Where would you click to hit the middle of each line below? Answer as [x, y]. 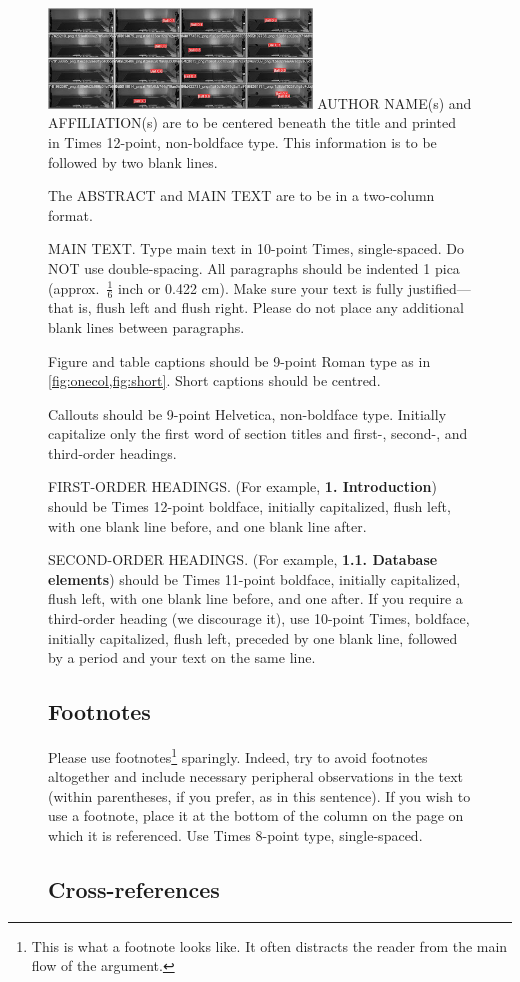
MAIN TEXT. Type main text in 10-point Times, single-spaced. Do [256, 248]
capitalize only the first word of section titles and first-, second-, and [258, 433]
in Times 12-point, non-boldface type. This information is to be [242, 141]
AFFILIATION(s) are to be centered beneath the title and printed [252, 122]
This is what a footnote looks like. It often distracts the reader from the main [269, 945]
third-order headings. [112, 452]
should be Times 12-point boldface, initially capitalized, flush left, [249, 506]
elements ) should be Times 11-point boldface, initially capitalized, [254, 578]
